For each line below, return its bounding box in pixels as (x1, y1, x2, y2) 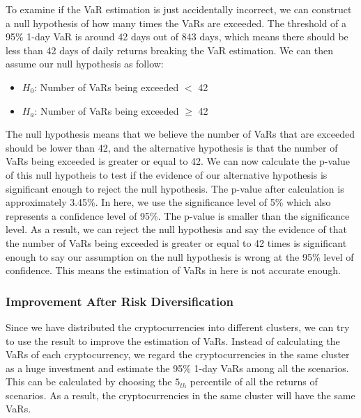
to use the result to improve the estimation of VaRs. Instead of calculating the (6, 333, 340, 348)
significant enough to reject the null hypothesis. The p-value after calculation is (6, 181, 344, 195)
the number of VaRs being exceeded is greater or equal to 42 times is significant (6, 235, 347, 250)
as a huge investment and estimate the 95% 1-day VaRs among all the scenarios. (6, 360, 349, 375)
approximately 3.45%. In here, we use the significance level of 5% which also (6, 195, 331, 209)
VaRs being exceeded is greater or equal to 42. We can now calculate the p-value (6, 154, 350, 168)
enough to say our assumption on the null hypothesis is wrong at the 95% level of (6, 249, 354, 264)
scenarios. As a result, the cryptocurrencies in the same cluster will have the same (6, 387, 355, 402)
